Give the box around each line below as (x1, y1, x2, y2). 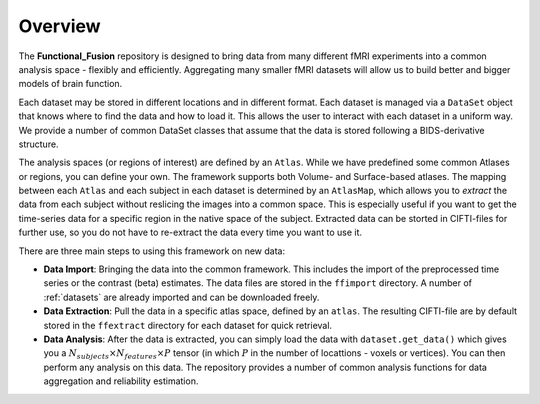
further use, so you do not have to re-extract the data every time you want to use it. (18, 226, 363, 239)
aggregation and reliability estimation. (43, 375, 199, 387)
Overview (18, 15, 101, 37)
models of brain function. (18, 78, 123, 90)
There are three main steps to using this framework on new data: (18, 245, 285, 257)
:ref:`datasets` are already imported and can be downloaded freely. (43, 291, 320, 303)
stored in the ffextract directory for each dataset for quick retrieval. (43, 319, 333, 331)
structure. (18, 138, 59, 150)
